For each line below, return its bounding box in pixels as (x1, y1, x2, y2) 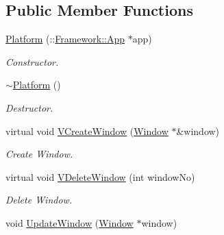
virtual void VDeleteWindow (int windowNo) (5, 169, 195, 184)
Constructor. (5, 54, 59, 69)
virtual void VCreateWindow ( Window (5, 123, 169, 138)
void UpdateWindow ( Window (5, 215, 134, 230)
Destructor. (5, 100, 53, 114)
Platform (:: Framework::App (5, 32, 125, 46)
